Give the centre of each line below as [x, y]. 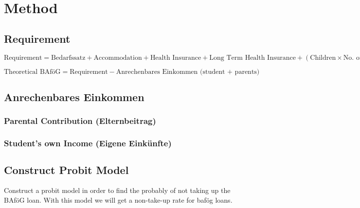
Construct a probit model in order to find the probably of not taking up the [117, 190]
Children [323, 58]
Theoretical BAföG [32, 72]
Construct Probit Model [66, 170]
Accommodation [118, 58]
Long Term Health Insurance [252, 58]
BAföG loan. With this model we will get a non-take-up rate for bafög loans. [118, 199]
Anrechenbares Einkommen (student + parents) [188, 72]
